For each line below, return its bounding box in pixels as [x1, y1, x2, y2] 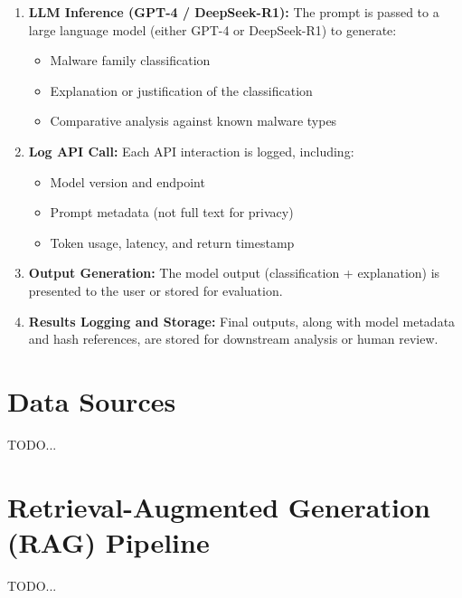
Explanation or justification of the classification [50, 81, 313, 100]
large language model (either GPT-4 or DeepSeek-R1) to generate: [28, 20, 397, 39]
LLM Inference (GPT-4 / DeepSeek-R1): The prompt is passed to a [28, 3, 439, 21]
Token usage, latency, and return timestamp [50, 233, 295, 252]
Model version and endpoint [50, 172, 205, 191]
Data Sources [7, 382, 176, 419]
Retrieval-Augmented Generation [7, 488, 430, 525]
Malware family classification [50, 51, 211, 70]
